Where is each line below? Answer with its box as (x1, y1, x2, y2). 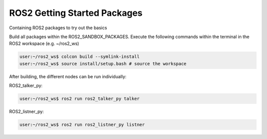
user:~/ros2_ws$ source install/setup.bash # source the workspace (19, 61, 187, 66)
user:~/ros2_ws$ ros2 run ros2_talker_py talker (19, 96, 140, 101)
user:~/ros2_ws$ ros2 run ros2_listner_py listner (19, 122, 145, 128)
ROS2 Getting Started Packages (9, 7, 143, 18)
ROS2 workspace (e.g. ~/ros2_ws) (9, 41, 79, 46)
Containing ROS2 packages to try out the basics (9, 25, 107, 31)
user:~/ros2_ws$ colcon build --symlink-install (19, 54, 140, 59)
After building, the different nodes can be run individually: (9, 73, 127, 79)
